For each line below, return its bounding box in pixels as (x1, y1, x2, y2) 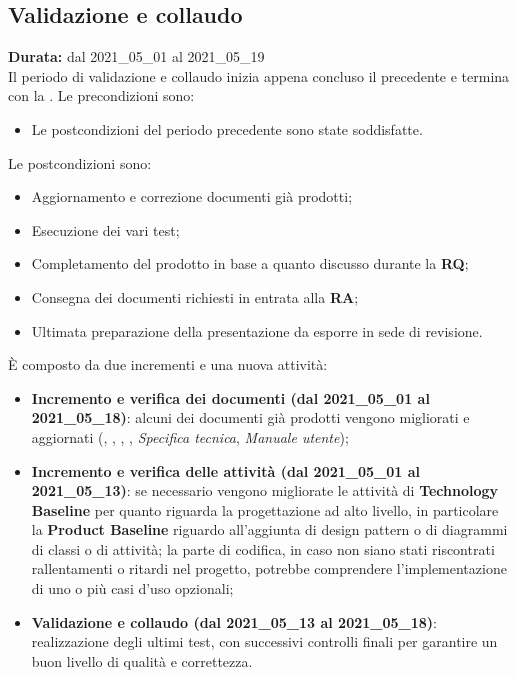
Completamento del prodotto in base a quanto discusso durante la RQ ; (31, 253, 469, 274)
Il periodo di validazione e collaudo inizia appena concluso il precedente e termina (8, 65, 510, 86)
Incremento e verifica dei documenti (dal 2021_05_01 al (31, 387, 430, 408)
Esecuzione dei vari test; (31, 219, 180, 240)
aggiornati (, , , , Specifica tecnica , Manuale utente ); (31, 426, 349, 447)
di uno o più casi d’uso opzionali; (31, 578, 234, 599)
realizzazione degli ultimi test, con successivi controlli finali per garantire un (31, 631, 498, 652)
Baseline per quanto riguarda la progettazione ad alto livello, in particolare (31, 499, 499, 520)
